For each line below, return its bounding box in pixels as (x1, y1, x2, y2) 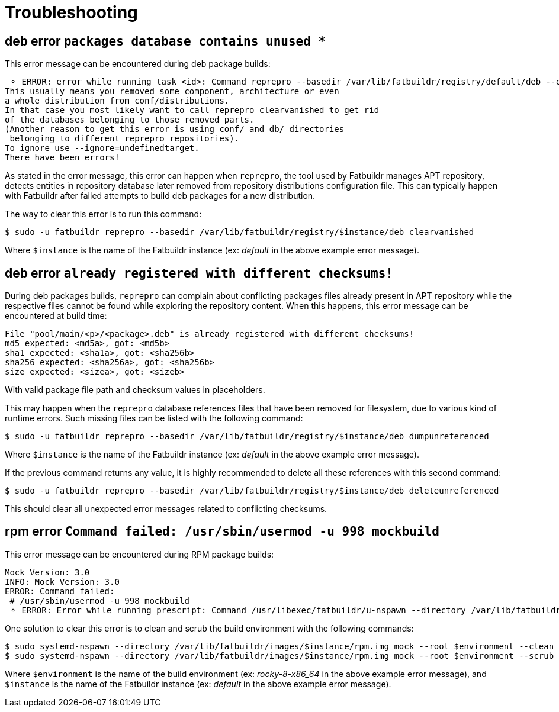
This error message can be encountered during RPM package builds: (5, 549, 274, 559)
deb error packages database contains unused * (5, 33, 326, 49)
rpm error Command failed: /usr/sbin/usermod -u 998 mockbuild (5, 524, 439, 539)
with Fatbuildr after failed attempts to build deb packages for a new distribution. (5, 191, 316, 201)
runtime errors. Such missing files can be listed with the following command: (5, 413, 303, 424)
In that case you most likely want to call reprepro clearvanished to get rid (5, 105, 380, 115)
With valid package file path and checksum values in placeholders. (5, 385, 265, 395)
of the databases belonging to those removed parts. (5, 115, 255, 125)
